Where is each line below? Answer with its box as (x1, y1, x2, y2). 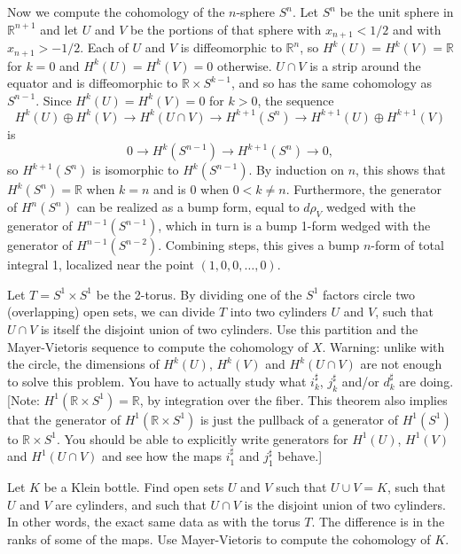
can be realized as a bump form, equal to (76, 198, 300, 216)
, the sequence (257, 90, 334, 109)
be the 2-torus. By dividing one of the (96, 285, 302, 303)
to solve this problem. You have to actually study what (7, 371, 307, 390)
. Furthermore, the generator (285, 180, 442, 199)
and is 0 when (153, 180, 229, 199)
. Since (35, 90, 72, 109)
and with (392, 20, 441, 38)
